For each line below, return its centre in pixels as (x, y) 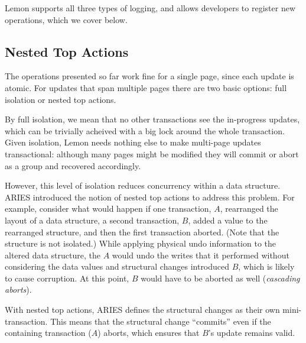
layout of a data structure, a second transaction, (92, 220)
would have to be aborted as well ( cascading (220, 278)
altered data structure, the (53, 255)
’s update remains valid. (252, 333)
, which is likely (266, 266)
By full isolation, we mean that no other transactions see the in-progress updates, (152, 119)
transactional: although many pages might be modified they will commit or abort (152, 153)
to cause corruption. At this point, (67, 278)
